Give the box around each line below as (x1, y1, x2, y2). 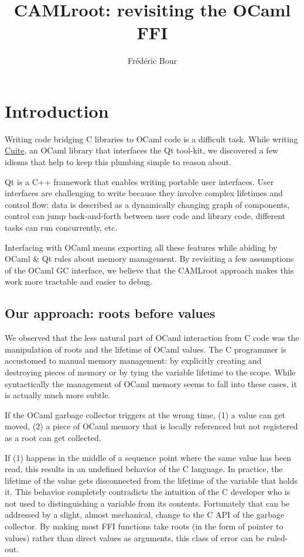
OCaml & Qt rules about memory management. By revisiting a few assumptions (5, 252, 294, 265)
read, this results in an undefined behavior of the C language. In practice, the (5, 463, 283, 475)
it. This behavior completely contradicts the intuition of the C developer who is (5, 486, 291, 498)
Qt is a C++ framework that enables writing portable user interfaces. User (5, 175, 274, 187)
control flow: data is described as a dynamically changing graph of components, (5, 198, 290, 210)
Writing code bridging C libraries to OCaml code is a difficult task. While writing (5, 132, 298, 145)
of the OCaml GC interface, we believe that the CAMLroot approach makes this (5, 264, 294, 276)
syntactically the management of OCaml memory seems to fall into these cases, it (5, 377, 297, 389)
